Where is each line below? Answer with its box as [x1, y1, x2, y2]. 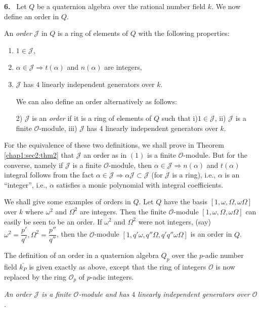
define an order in [4, 11, 59, 21]
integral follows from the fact [4, 169, 94, 180]
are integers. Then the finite [79, 206, 166, 216]
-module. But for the [183, 149, 247, 160]
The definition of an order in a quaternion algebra [4, 250, 159, 260]
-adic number [203, 250, 244, 260]
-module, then [108, 159, 152, 170]
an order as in [83, 149, 127, 160]
